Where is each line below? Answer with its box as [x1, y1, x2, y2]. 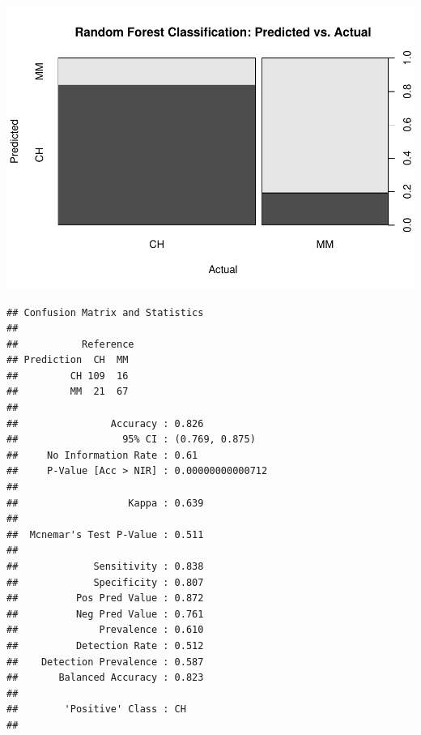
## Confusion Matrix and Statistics [6, 306, 204, 318]
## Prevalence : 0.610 [6, 624, 204, 636]
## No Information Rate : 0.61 [6, 449, 198, 461]
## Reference [6, 338, 134, 350]
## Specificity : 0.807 [6, 576, 204, 588]
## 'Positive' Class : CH [6, 703, 186, 716]
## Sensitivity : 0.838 [6, 561, 204, 573]
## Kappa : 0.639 [6, 497, 204, 509]
